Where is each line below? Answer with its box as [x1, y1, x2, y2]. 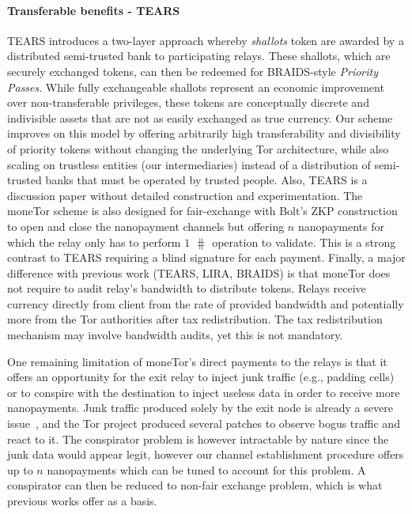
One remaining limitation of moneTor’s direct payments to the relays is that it [7, 353, 387, 369]
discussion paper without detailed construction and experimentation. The [7, 187, 363, 203]
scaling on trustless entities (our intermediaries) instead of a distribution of [7, 156, 371, 172]
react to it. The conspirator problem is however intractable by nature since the [7, 430, 389, 447]
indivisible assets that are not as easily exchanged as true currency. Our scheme [7, 109, 393, 126]
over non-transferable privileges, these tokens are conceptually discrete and [7, 94, 369, 111]
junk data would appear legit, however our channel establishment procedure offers [7, 446, 404, 463]
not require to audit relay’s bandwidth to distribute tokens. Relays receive [7, 280, 366, 297]
